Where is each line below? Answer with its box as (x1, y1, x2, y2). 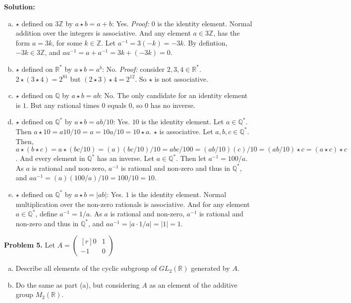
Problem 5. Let (4, 240, 55, 250)
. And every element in (15, 153, 85, 163)
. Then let (176, 153, 206, 163)
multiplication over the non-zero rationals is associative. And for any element (15, 199, 250, 209)
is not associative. (154, 73, 208, 84)
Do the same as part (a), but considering (15, 279, 140, 290)
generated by (191, 263, 230, 273)
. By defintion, (183, 37, 228, 48)
